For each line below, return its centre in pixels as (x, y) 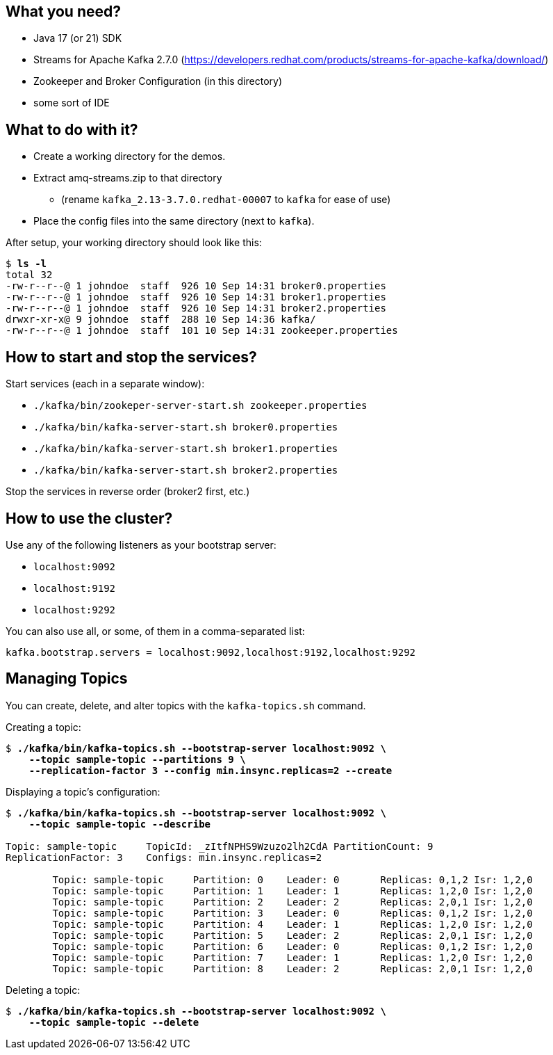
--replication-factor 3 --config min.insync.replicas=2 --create (211, 770)
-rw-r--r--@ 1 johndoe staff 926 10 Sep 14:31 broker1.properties (196, 297)
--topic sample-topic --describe (120, 824)
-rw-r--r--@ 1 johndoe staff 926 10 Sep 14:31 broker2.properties (196, 308)
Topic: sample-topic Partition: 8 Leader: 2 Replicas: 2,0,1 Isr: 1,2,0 (292, 968)
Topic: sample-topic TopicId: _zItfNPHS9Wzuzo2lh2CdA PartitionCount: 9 (220, 846)
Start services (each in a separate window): (105, 384)
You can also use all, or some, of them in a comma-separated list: (155, 631)
